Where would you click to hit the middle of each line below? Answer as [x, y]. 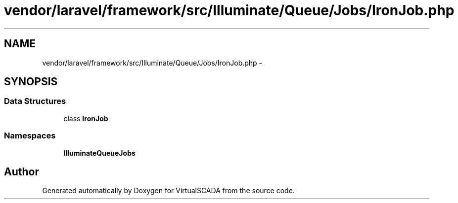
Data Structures [35, 101]
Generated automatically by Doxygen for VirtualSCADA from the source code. [168, 191]
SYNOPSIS [31, 82]
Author [22, 171]
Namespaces [30, 136]
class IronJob [86, 118]
